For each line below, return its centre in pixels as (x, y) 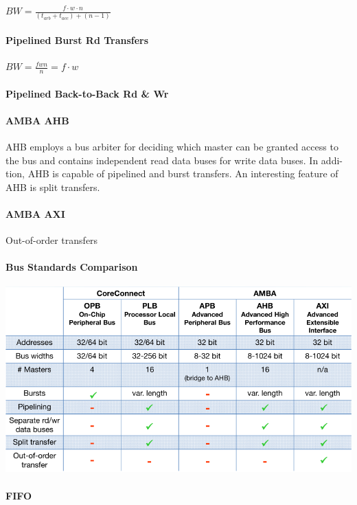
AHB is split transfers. (53, 187)
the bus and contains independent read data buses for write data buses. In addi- (174, 160)
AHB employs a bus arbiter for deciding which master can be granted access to (172, 146)
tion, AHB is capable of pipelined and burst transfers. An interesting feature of (172, 173)
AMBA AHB (37, 120)
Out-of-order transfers (52, 240)
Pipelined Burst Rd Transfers (77, 40)
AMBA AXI (35, 213)
